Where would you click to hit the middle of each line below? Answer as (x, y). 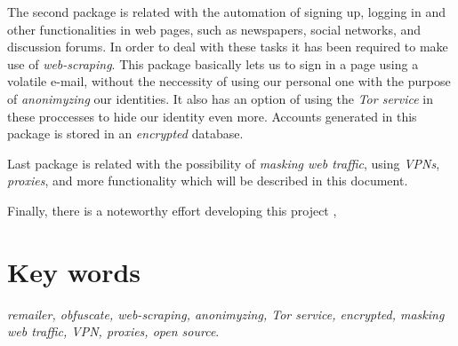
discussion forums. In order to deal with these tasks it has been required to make (228, 47)
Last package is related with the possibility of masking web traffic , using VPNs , (224, 163)
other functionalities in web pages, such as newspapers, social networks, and (214, 29)
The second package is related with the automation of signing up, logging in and (227, 12)
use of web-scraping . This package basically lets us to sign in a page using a (213, 63)
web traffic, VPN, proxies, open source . (113, 331)
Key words (74, 271)
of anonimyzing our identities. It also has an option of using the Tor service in (220, 98)
